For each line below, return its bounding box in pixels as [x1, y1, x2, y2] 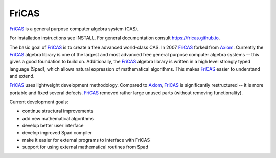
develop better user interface [22, 123, 84, 129]
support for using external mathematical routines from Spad [22, 144, 148, 150]
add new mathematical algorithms [22, 115, 94, 121]
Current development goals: [9, 99, 68, 105]
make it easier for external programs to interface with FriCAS [22, 137, 150, 143]
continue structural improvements [22, 108, 94, 115]
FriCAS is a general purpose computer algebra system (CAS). [9, 26, 139, 32]
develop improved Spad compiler [22, 129, 92, 136]
